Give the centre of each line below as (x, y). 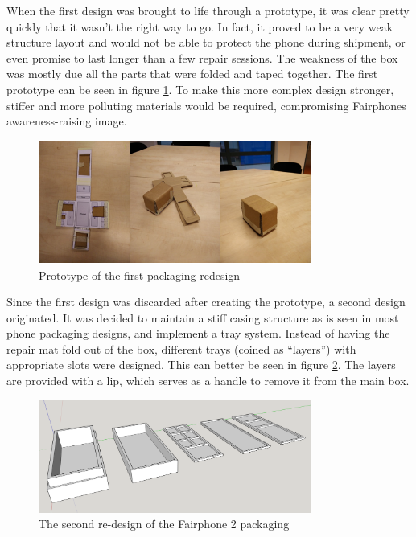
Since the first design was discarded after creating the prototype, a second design (206, 302)
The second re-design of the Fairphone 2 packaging (164, 524)
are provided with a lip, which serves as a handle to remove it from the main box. (208, 381)
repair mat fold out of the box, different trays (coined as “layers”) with (181, 348)
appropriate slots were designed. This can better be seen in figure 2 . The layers (201, 365)
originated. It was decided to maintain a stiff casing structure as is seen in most (203, 317)
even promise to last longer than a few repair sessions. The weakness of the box (202, 57)
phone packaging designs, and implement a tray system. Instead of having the (198, 333)
